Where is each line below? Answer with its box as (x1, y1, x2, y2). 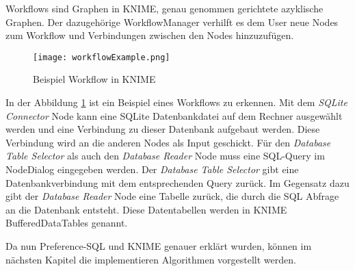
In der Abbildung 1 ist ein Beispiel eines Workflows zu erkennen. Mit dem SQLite (5, 95, 347, 109)
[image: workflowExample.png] (33, 52, 170, 62)
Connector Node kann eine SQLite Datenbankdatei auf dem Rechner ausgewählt (5, 108, 343, 122)
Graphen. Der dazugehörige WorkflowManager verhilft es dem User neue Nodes (5, 14, 339, 29)
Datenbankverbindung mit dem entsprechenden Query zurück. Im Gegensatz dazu (5, 175, 350, 190)
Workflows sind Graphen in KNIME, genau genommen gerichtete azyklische (5, 1, 324, 15)
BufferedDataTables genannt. (5, 216, 128, 230)
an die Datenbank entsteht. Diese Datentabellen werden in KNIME (5, 202, 287, 216)
